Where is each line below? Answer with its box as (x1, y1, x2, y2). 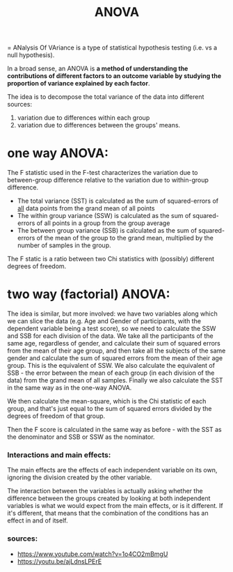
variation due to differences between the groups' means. (17, 121, 181, 130)
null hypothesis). (7, 51, 55, 59)
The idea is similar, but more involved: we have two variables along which (7, 309, 218, 318)
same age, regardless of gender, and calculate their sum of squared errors (7, 339, 221, 348)
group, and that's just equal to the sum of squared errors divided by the (7, 405, 212, 413)
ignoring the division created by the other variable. (7, 473, 152, 481)
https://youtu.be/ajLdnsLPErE (17, 557, 102, 565)
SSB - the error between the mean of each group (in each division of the (7, 369, 215, 377)
